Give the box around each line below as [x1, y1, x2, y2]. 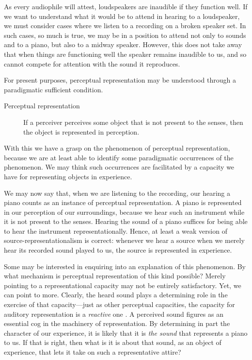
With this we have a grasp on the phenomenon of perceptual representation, [4, 143, 230, 153]
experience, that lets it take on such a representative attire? [4, 347, 181, 357]
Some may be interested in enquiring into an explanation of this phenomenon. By [4, 261, 246, 271]
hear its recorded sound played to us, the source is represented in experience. [4, 245, 232, 255]
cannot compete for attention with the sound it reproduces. [4, 58, 180, 69]
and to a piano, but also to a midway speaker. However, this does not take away [4, 39, 242, 50]
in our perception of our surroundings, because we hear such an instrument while [4, 206, 245, 217]
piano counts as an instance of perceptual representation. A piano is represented [4, 197, 242, 207]
